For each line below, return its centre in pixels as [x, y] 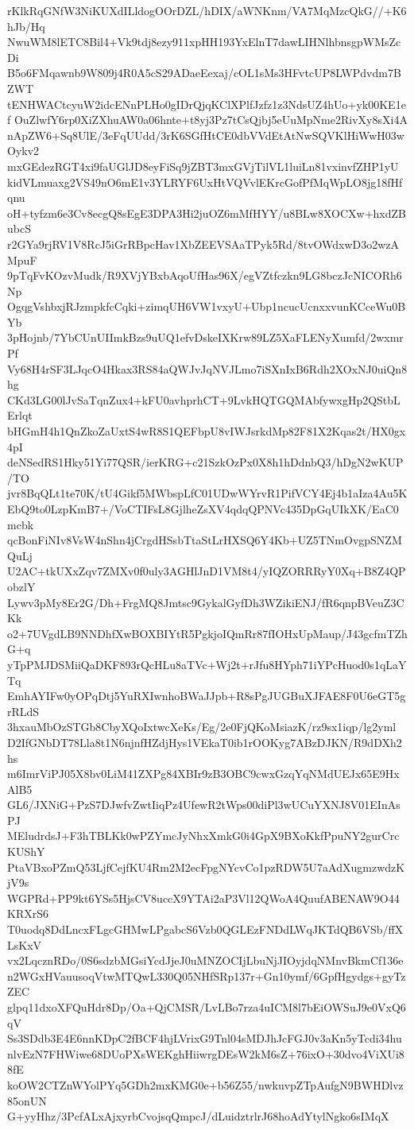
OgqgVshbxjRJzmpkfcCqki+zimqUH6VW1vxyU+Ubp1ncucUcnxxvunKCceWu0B [207, 306]
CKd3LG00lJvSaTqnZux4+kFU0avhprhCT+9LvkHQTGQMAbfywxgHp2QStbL [204, 399]
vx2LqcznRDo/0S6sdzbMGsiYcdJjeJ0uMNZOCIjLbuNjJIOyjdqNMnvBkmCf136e [205, 960]
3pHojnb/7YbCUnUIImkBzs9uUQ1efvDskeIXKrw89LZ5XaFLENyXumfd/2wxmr [205, 337]
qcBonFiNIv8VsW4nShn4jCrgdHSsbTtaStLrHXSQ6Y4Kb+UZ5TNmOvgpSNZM [205, 540]
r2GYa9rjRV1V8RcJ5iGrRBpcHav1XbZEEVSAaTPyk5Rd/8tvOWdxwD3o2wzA [203, 244]
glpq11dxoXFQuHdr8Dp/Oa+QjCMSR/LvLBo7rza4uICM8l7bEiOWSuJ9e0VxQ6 [207, 1007]
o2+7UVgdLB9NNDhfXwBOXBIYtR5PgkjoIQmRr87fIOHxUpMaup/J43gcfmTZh [207, 633]
